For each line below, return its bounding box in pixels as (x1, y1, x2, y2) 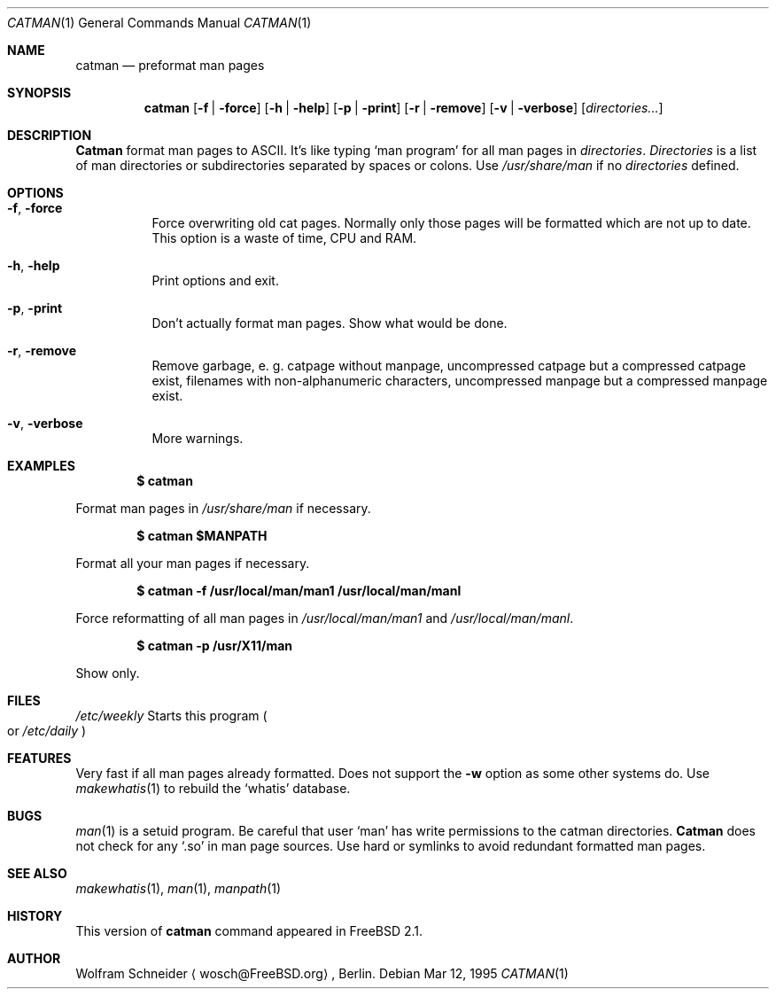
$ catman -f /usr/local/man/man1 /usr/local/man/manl (136, 583, 462, 598)
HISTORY (7, 908, 63, 923)
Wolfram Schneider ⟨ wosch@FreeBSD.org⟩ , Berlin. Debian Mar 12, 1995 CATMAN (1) (75, 966, 569, 981)
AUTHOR (7, 951, 61, 966)
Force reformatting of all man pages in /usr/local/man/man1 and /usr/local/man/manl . (75, 611, 574, 626)
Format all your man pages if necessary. (75, 556, 310, 571)
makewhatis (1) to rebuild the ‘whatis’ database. (75, 781, 351, 796)
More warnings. (151, 431, 244, 446)
